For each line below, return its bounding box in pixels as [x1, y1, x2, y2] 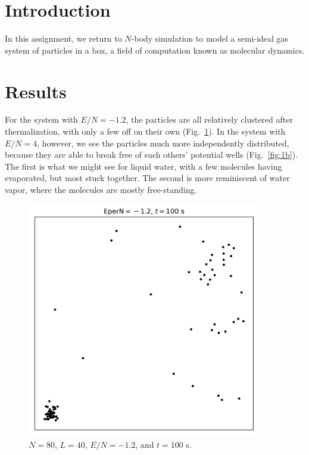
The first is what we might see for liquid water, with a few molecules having [5, 160, 282, 172]
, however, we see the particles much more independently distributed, [37, 136, 289, 149]
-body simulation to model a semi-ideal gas [131, 32, 289, 45]
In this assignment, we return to [5, 32, 122, 45]
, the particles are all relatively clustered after [126, 113, 293, 126]
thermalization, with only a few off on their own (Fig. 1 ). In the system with [5, 125, 286, 138]
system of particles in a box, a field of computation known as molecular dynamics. [5, 43, 305, 56]
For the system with [5, 113, 78, 126]
